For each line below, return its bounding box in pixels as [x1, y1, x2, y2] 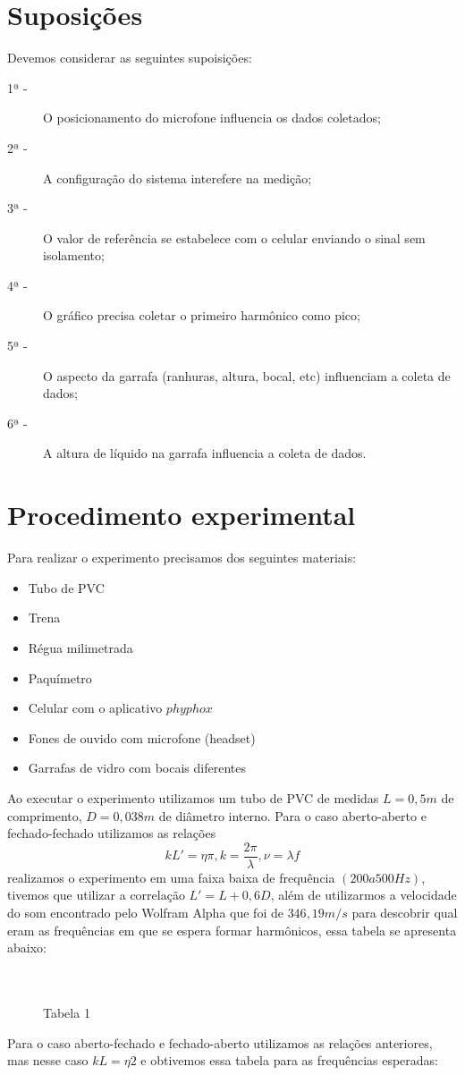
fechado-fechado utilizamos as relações [7, 824, 216, 842]
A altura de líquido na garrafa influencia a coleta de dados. [43, 444, 367, 462]
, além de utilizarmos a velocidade [270, 885, 457, 904]
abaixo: [7, 938, 46, 957]
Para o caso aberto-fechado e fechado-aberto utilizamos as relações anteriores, [7, 1033, 433, 1052]
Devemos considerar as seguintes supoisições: [7, 48, 252, 67]
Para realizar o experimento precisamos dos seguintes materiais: [7, 548, 357, 567]
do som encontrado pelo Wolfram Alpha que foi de [7, 902, 283, 921]
